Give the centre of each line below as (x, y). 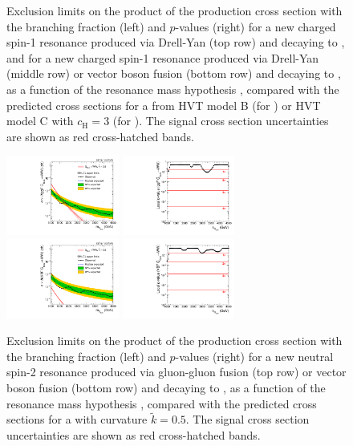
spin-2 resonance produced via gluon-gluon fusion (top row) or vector (176, 372)
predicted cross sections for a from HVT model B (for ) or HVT (164, 105)
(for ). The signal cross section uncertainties (221, 121)
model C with (40, 121)
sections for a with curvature (77, 419)
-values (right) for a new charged (256, 26)
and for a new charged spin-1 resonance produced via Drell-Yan (163, 57)
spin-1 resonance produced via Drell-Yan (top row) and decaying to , (176, 42)
